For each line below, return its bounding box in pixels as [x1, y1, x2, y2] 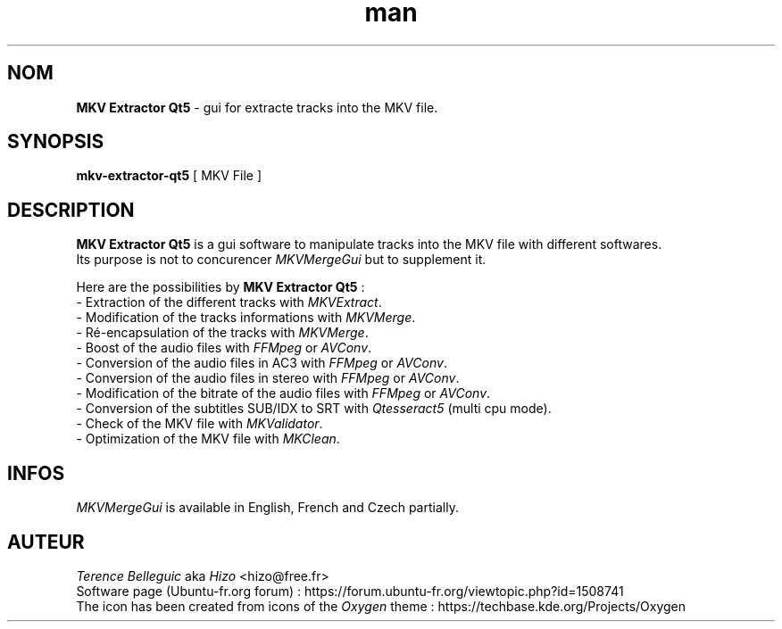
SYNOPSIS [7, 130, 104, 153]
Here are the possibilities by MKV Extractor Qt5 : [76, 279, 365, 295]
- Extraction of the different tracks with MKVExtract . [76, 294, 382, 310]
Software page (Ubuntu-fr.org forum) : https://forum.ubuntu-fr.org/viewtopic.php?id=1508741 [76, 583, 624, 599]
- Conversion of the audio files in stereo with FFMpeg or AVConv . [76, 370, 460, 386]
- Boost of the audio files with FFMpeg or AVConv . [76, 340, 372, 356]
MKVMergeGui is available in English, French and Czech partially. [76, 500, 459, 516]
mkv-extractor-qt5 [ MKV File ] [76, 168, 262, 184]
